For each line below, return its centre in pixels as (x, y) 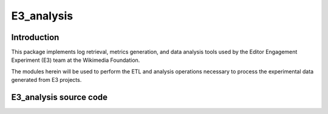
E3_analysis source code (60, 97)
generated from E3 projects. (46, 80)
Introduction (35, 37)
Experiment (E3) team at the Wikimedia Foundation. (76, 60)
